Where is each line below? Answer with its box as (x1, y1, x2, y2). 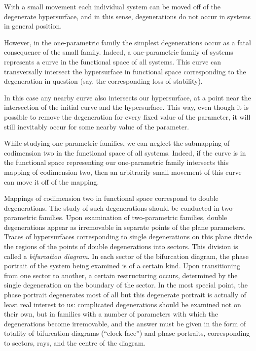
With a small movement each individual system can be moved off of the (4, 1, 220, 11)
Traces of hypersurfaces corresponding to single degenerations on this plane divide (4, 231, 252, 242)
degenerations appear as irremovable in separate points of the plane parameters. (4, 222, 246, 232)
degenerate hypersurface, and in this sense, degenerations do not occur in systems (4, 11, 251, 21)
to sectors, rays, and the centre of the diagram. (4, 338, 146, 348)
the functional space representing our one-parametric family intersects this (4, 157, 229, 167)
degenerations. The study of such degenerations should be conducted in (4, 202, 219, 213)
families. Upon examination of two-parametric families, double (38, 212, 227, 223)
